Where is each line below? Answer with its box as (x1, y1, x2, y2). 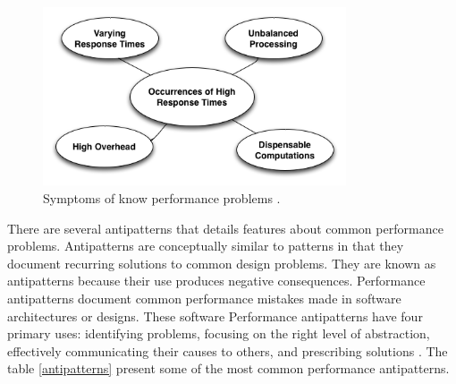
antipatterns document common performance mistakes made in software (7, 288, 401, 307)
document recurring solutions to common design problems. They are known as (7, 253, 436, 272)
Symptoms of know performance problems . (43, 188, 281, 207)
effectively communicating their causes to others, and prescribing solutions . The (7, 341, 448, 360)
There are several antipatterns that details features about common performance (7, 218, 443, 237)
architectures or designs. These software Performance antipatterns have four (7, 306, 423, 325)
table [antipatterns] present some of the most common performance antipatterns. (7, 359, 450, 378)
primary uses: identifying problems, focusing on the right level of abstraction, (7, 324, 430, 343)
